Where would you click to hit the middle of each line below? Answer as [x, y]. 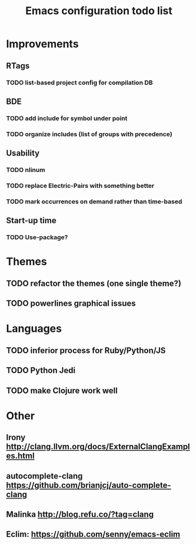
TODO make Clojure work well [62, 390]
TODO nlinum [26, 170]
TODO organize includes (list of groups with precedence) [89, 134]
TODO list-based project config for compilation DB [79, 82]
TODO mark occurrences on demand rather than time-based [94, 202]
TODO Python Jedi [41, 370]
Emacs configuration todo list [99, 11]
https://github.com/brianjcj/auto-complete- [89, 485]
